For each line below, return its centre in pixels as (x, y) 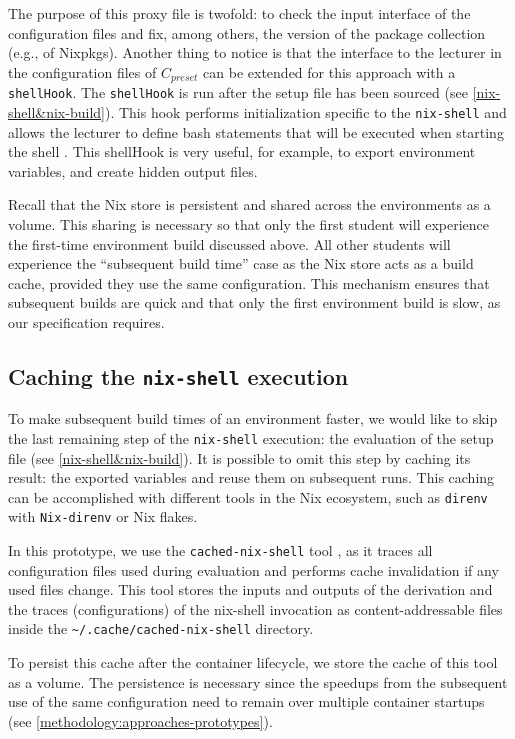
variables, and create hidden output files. (133, 170)
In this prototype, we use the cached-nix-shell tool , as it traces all (220, 550)
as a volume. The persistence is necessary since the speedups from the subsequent (258, 681)
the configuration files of (82, 71)
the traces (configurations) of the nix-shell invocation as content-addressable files (255, 608)
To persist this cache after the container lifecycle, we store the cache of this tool (253, 662)
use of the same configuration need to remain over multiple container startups (246, 701)
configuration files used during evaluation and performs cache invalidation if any (253, 569)
